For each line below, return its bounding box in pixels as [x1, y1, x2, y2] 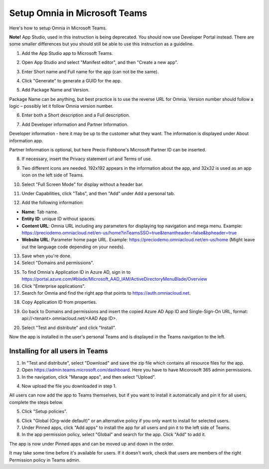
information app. [9, 137, 43, 143]
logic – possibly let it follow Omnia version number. [9, 103, 114, 109]
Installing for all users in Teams [9, 347, 108, 355]
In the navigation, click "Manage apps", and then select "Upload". [21, 374, 156, 380]
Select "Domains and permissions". [21, 260, 94, 266]
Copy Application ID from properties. [21, 299, 97, 305]
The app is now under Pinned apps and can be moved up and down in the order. [9, 441, 174, 447]
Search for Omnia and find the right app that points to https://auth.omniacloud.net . [21, 290, 191, 296]
